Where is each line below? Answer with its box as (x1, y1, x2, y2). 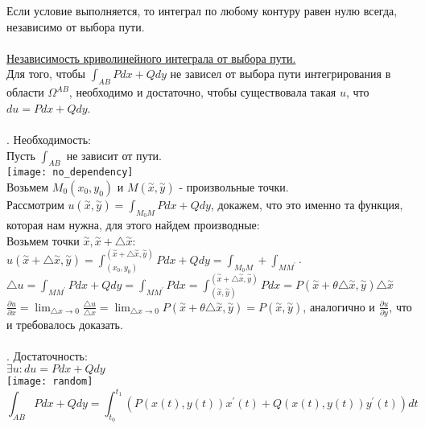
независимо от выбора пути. (6, 18, 145, 35)
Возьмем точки (6, 232, 80, 249)
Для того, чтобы (6, 65, 86, 82)
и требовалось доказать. (6, 316, 123, 333)
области (6, 84, 44, 101)
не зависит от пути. (66, 146, 162, 163)
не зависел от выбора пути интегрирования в (170, 65, 391, 82)
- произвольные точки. (179, 179, 289, 195)
